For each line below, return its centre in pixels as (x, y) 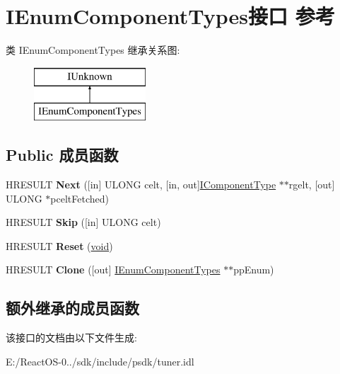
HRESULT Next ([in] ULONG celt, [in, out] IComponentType (141, 185)
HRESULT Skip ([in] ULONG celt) (83, 222)
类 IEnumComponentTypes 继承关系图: (93, 50)
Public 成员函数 (62, 155)
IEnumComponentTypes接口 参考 (170, 16)
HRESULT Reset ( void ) (59, 245)
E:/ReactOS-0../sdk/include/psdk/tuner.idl (100, 361)
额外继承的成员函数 (72, 308)
